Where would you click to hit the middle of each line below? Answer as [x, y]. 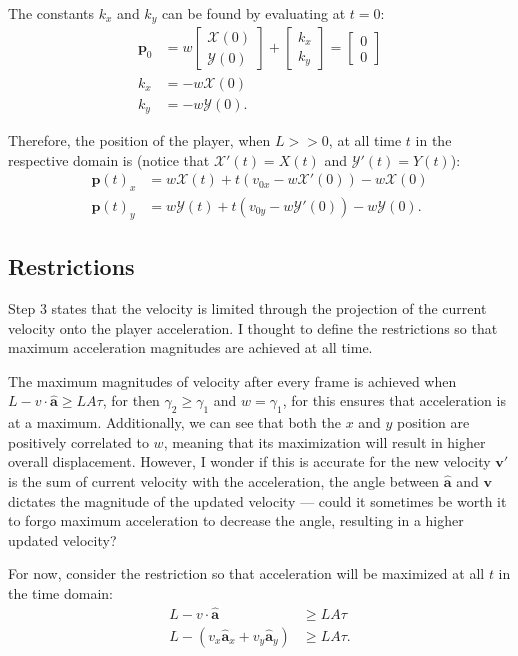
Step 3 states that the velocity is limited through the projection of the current [247, 308]
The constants [51, 13]
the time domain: [60, 592]
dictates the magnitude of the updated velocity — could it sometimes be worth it [257, 500]
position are [433, 422]
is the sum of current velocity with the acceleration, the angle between [224, 481]
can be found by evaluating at [253, 13]
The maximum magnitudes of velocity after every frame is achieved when [232, 380]
